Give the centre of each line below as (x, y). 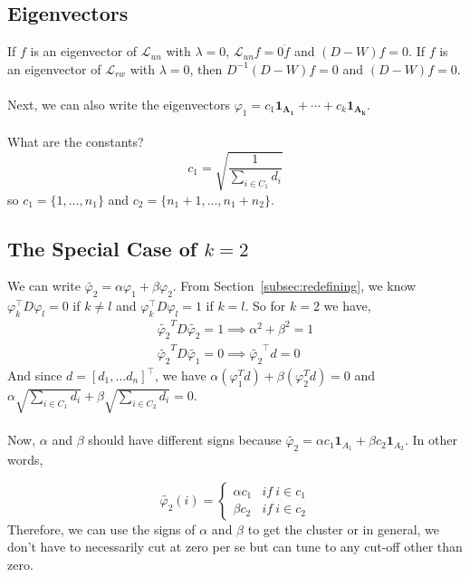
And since (35, 375)
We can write (44, 286)
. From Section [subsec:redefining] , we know (294, 286)
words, (25, 460)
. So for (265, 306)
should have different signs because (185, 440)
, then (206, 68)
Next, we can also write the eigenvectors (119, 104)
